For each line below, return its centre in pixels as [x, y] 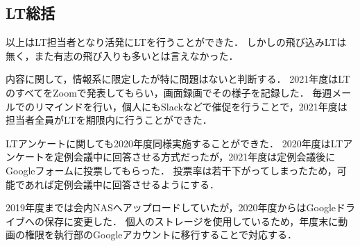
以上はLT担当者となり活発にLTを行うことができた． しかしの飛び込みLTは [176, 42]
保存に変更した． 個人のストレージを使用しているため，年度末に [191, 221]
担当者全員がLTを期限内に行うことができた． [109, 120]
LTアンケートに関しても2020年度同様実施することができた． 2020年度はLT [174, 143]
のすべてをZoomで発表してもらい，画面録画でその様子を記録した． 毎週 [169, 92]
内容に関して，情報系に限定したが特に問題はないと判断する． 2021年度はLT [178, 79]
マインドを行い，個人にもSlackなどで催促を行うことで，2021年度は [196, 106]
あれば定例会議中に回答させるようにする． [122, 184]
